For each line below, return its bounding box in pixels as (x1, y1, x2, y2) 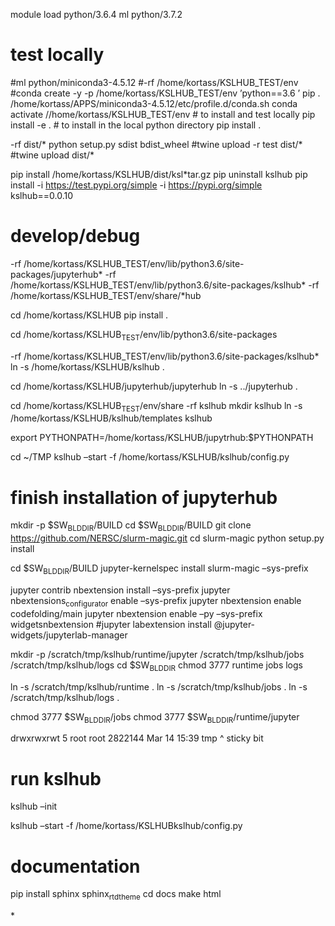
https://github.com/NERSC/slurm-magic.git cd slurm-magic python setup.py (10, 532, 325, 544)
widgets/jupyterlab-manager (10, 629, 128, 641)
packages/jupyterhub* (10, 268, 103, 280)
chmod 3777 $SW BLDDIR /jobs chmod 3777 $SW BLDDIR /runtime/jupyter (10, 710, 300, 725)
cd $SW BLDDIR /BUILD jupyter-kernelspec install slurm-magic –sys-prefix (10, 562, 309, 576)
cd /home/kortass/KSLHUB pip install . (10, 309, 169, 321)
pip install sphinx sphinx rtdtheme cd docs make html (10, 888, 222, 903)
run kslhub (10, 767, 102, 790)
